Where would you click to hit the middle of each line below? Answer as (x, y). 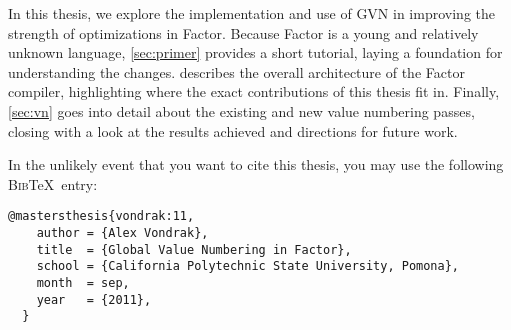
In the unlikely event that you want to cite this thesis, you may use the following (256, 164)
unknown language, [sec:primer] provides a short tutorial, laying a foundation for (255, 52)
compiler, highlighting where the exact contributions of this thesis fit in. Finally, (254, 91)
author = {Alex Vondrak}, (122, 233)
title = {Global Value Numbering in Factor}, (194, 249)
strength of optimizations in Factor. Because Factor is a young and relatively (243, 32)
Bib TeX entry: (53, 183)
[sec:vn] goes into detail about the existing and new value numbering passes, (241, 110)
